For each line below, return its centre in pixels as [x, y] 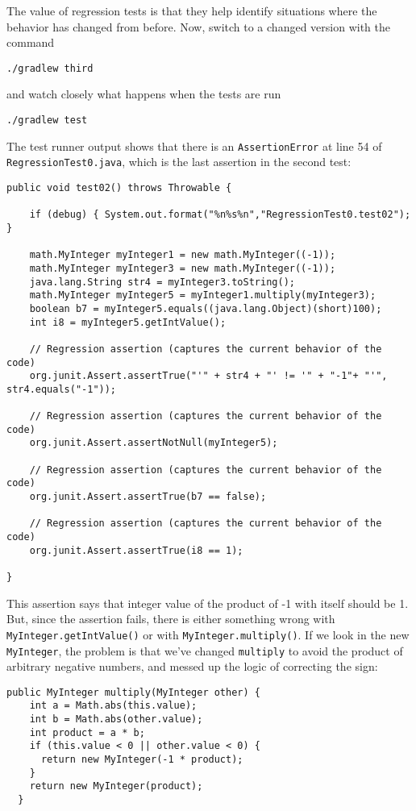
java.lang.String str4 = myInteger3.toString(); [162, 282]
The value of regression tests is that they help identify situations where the [192, 10]
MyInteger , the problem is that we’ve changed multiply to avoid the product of [205, 650]
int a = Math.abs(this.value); [113, 706]
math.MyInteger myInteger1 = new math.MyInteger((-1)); [183, 255]
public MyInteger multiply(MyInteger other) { [133, 692]
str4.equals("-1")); [62, 389]
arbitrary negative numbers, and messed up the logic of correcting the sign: [192, 666]
